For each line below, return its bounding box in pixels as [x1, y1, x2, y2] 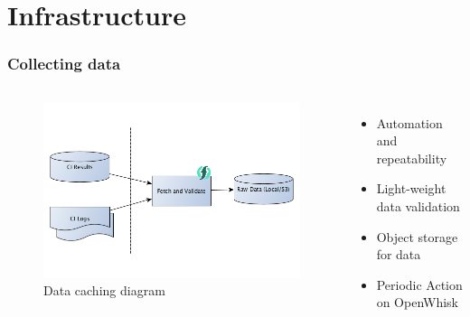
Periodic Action [376, 275, 463, 294]
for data [376, 245, 421, 264]
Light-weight [376, 179, 446, 198]
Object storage [376, 227, 458, 246]
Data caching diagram [43, 281, 165, 300]
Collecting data [7, 52, 121, 75]
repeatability [376, 148, 447, 167]
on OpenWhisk [376, 293, 458, 312]
